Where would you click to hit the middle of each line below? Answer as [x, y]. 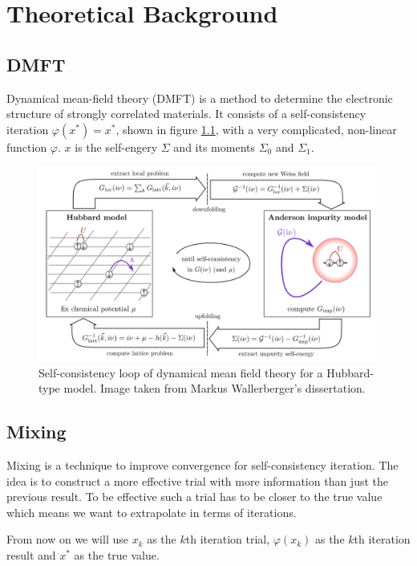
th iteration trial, [228, 539]
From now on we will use [67, 539]
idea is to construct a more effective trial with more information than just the [198, 480]
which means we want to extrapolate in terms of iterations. [152, 512]
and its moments [214, 147]
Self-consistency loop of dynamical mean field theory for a [181, 372]
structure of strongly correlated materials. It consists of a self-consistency [186, 114]
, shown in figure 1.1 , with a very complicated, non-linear [256, 129]
